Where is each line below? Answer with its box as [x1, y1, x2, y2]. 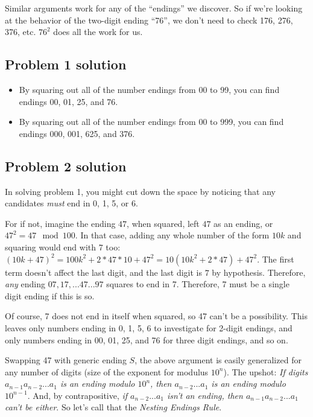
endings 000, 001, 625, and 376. [19, 127, 135, 139]
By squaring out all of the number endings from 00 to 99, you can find [19, 83, 280, 95]
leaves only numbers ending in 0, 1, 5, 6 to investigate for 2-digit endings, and [5, 321, 292, 334]
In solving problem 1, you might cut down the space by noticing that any [5, 185, 276, 197]
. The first [257, 252, 294, 265]
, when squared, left [127, 217, 200, 229]
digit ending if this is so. [5, 289, 95, 302]
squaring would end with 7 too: [5, 240, 121, 253]
